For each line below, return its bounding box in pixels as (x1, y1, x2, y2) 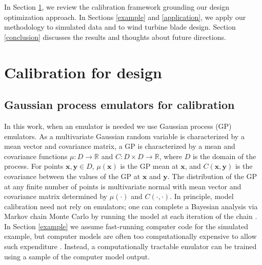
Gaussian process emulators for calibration (4, 97, 235, 113)
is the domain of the (192, 150, 256, 161)
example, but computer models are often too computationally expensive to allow (4, 231, 257, 241)
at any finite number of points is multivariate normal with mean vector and (4, 181, 241, 191)
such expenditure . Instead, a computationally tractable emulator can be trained (4, 241, 257, 252)
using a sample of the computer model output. (4, 251, 150, 261)
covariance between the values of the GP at (4, 170, 140, 181)
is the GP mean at (120, 161, 178, 171)
